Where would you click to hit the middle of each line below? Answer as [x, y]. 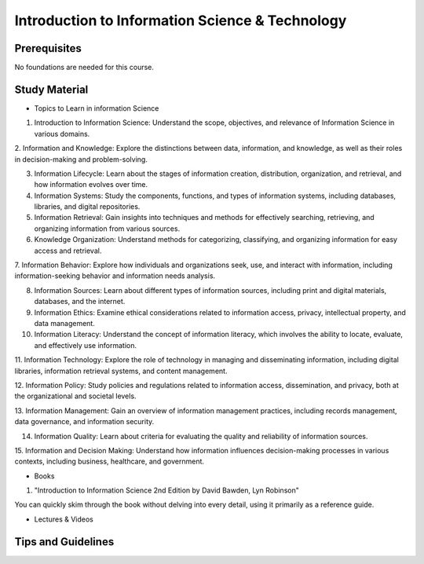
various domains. [62, 134]
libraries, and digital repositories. [87, 207]
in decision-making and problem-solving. [81, 159]
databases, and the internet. [80, 302]
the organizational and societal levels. [75, 396]
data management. [65, 323]
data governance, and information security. [84, 422]
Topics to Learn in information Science [97, 108]
